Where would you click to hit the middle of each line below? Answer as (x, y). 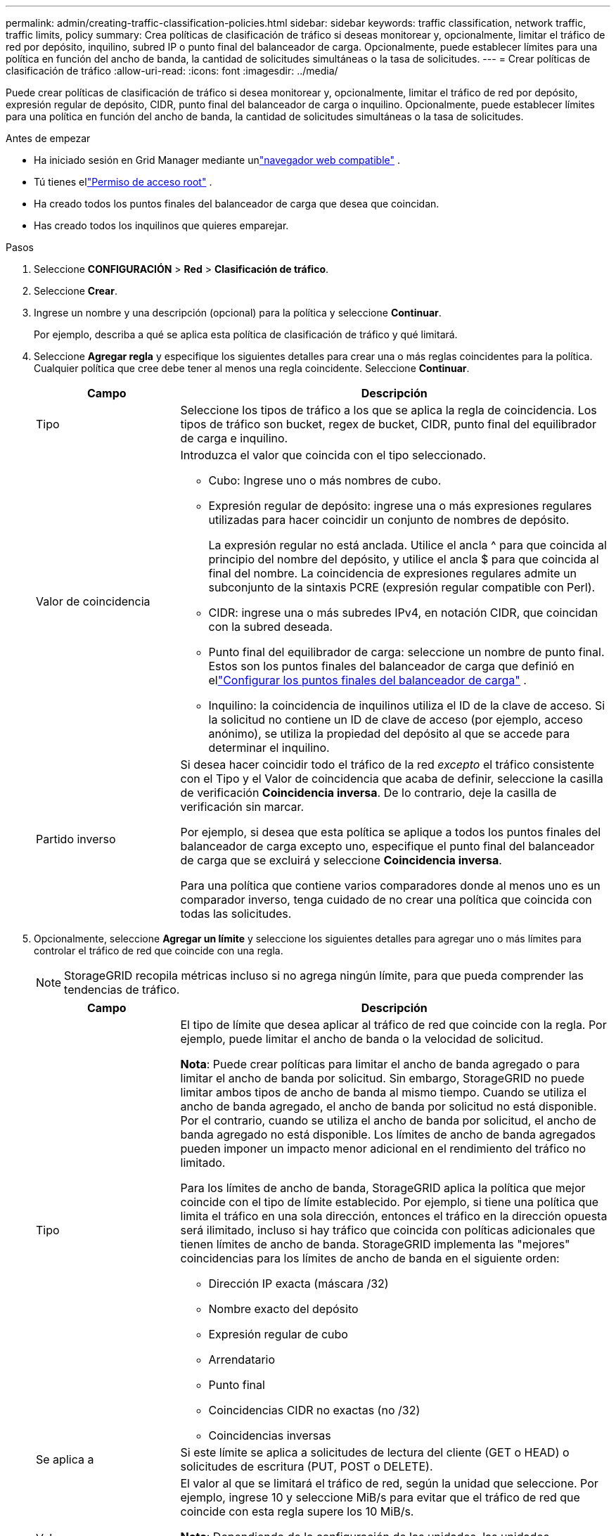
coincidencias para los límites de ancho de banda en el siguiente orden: (370, 1258)
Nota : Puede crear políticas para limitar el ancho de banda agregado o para (380, 1064)
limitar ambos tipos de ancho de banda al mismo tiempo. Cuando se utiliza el (384, 1092)
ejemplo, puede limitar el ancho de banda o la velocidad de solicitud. (362, 1039)
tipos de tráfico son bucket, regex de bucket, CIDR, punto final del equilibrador (388, 424)
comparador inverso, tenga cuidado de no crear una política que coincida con (386, 900)
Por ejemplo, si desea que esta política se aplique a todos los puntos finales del (391, 832)
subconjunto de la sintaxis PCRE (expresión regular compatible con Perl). (402, 587)
